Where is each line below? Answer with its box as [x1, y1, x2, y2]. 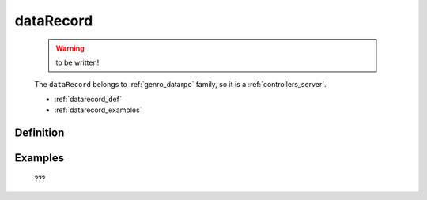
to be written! [55, 58, 100, 67]
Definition [14, 126, 65, 139]
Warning [55, 43, 85, 53]
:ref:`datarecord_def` [54, 94, 122, 104]
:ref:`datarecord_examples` [54, 105, 142, 115]
